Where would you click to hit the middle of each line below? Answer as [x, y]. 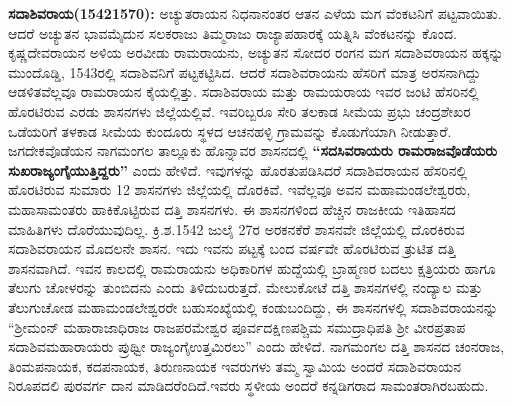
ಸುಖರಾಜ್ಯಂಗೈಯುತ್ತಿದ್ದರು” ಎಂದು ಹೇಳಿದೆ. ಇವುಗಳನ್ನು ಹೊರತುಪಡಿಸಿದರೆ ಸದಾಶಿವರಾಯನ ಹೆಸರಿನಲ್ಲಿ [238, 169]
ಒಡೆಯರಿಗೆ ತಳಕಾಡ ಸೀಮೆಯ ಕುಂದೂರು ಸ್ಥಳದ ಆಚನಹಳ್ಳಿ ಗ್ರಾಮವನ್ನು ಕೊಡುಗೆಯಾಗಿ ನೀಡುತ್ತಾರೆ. [230, 130]
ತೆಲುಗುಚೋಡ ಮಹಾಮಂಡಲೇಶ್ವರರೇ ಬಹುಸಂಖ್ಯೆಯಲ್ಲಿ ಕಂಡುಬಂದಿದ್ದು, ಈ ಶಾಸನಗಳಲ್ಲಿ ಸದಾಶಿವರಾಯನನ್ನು [253, 306]
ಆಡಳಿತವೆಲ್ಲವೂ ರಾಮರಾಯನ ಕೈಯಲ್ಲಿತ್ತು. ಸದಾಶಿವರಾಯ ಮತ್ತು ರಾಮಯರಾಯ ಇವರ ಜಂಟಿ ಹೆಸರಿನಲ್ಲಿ [243, 91]
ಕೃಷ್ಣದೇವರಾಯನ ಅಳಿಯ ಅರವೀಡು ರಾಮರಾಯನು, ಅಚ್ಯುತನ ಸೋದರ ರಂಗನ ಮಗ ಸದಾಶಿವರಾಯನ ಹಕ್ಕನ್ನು [256, 52]
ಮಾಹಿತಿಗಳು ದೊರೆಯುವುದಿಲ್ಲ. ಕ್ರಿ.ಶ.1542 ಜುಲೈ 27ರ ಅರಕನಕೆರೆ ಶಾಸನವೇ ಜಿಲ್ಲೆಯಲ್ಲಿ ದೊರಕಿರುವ [236, 228]
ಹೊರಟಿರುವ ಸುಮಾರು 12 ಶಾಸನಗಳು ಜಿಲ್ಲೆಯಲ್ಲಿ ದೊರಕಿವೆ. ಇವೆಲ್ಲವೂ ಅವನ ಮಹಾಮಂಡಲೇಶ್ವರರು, [239, 189]
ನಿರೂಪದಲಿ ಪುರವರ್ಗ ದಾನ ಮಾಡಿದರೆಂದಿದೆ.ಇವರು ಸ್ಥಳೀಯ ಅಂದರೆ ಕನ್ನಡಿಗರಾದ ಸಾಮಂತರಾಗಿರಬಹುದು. [248, 385]
